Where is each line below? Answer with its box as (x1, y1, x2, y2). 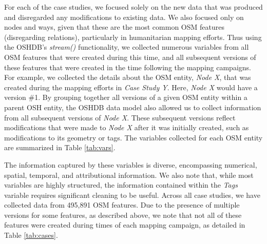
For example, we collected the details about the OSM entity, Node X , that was (4, 72, 251, 83)
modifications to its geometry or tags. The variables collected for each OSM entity (4, 132, 263, 143)
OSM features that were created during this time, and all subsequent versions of (4, 51, 256, 62)
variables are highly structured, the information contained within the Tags (4, 179, 238, 190)
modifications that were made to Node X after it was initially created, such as (4, 122, 249, 133)
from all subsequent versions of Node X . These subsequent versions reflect (4, 112, 236, 123)
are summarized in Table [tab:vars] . (4, 142, 116, 153)
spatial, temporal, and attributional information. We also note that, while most (4, 169, 254, 180)
